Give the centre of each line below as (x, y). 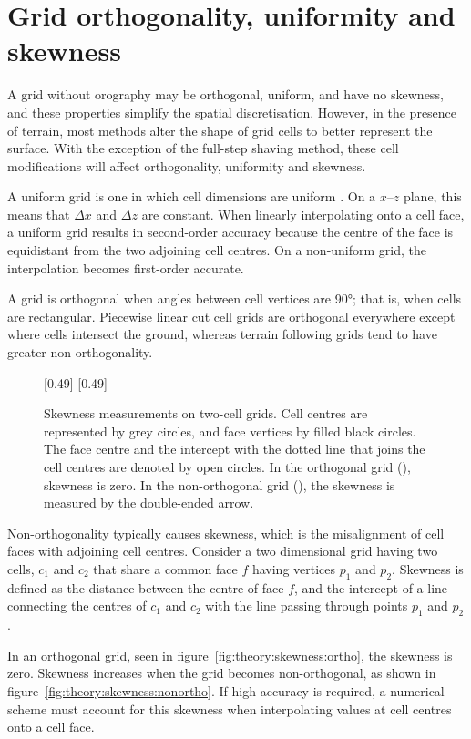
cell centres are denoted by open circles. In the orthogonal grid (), (227, 467)
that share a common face (165, 568)
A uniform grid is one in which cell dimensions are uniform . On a (192, 196)
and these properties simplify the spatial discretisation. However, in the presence (232, 112)
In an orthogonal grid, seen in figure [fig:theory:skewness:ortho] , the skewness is (230, 655)
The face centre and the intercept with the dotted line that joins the (235, 449)
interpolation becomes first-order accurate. (126, 267)
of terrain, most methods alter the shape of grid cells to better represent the (220, 130)
